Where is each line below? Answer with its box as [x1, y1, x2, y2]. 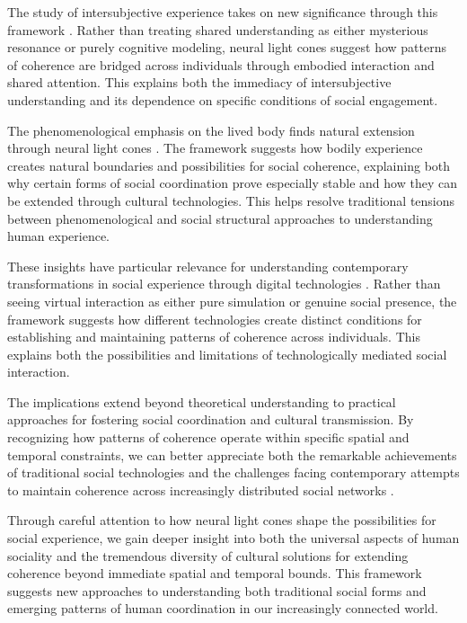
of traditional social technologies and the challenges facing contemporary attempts [7, 463, 460, 482]
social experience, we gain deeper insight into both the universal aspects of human [7, 529, 460, 547]
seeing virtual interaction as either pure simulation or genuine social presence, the [7, 291, 457, 310]
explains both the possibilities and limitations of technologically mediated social [7, 344, 447, 363]
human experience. [7, 227, 110, 245]
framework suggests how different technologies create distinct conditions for [7, 309, 422, 328]
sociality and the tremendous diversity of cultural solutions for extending [7, 546, 409, 565]
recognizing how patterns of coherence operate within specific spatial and [7, 428, 410, 447]
